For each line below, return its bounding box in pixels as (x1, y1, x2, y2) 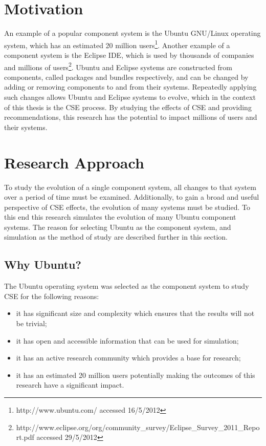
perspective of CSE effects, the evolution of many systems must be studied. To (4, 201, 250, 212)
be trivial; (16, 318, 47, 329)
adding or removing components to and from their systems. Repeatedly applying (4, 81, 257, 92)
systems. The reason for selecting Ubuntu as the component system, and (4, 221, 231, 232)
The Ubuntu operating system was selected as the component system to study (4, 281, 249, 291)
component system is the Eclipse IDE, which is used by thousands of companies (4, 49, 254, 60)
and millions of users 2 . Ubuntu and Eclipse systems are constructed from (4, 60, 232, 72)
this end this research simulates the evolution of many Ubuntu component (4, 211, 236, 222)
